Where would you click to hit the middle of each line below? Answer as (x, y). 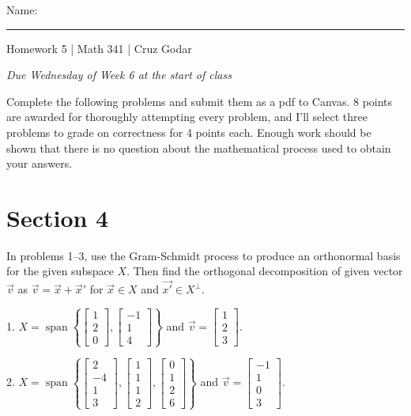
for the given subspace (60, 271)
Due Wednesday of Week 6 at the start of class (119, 75)
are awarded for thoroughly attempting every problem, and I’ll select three (187, 117)
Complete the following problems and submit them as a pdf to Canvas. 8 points (200, 101)
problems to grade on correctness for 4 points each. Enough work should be (189, 132)
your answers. (40, 163)
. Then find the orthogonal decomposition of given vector (265, 271)
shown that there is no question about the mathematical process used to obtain (199, 147)
